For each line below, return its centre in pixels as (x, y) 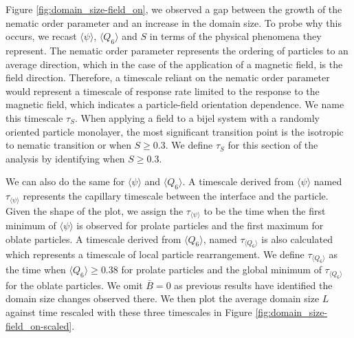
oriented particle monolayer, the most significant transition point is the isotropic (175, 131)
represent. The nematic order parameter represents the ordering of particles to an (177, 50)
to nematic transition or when (68, 145)
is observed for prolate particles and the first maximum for (200, 225)
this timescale (34, 117)
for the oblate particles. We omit (74, 285)
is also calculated (297, 239)
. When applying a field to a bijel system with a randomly (197, 117)
